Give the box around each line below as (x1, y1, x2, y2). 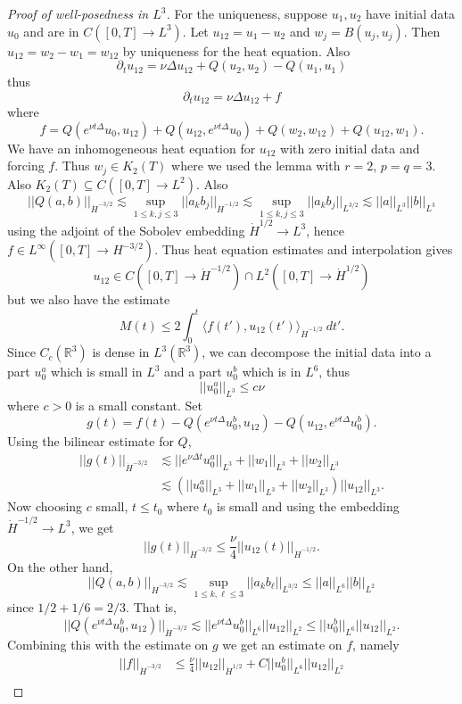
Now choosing (7, 497, 83, 516)
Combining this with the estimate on (7, 635, 209, 654)
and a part (164, 362, 222, 381)
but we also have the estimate (7, 290, 170, 309)
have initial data (366, 4, 456, 22)
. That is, (126, 598, 177, 617)
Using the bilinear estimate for (7, 432, 174, 451)
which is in (242, 362, 301, 381)
